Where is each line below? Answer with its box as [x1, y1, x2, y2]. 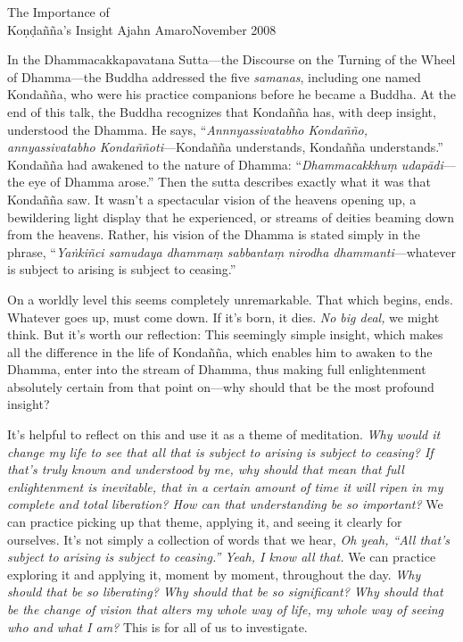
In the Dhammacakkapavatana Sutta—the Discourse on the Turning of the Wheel [7, 50, 456, 69]
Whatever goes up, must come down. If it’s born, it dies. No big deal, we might [7, 307, 440, 326]
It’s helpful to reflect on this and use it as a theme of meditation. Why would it [7, 425, 441, 444]
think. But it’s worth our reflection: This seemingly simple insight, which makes [7, 325, 443, 344]
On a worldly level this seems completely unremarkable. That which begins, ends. [7, 289, 453, 308]
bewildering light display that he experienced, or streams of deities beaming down [7, 207, 454, 226]
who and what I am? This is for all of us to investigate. [7, 617, 308, 636]
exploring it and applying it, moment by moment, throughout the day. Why [7, 564, 421, 583]
